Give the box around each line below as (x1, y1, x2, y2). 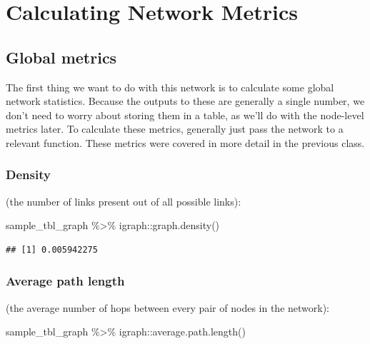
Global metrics (6, 46, 117, 68)
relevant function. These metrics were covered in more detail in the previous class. (6, 135, 365, 150)
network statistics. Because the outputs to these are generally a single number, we (6, 93, 365, 108)
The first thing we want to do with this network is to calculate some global (6, 79, 334, 94)
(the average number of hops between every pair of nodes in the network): (6, 300, 329, 315)
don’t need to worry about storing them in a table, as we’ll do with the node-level (6, 107, 364, 122)
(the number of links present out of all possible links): (6, 193, 241, 208)
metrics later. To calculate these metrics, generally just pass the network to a (6, 121, 344, 136)
